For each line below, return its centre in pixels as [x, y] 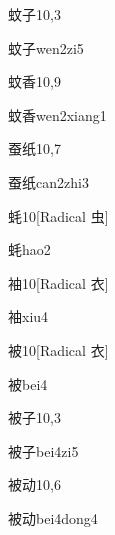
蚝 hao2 [29, 249]
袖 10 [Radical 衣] [58, 282]
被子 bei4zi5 [43, 450]
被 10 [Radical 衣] [58, 349]
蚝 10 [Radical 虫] [58, 215]
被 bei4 [28, 383]
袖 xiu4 [28, 316]
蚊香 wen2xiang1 [57, 114]
